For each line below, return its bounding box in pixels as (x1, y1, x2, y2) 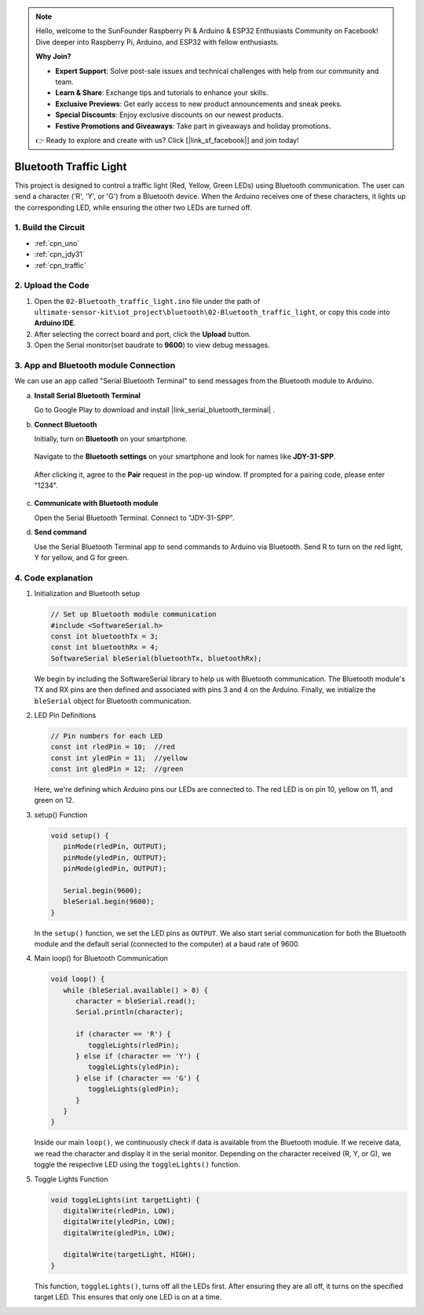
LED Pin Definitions (34, 710, 97, 720)
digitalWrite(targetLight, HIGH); (63, 1250, 196, 1259)
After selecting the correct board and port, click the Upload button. (34, 329, 251, 339)
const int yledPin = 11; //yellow (50, 753, 188, 762)
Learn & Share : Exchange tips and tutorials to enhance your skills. (55, 88, 269, 97)
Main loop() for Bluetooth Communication (34, 954, 169, 963)
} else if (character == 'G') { (75, 1073, 200, 1082)
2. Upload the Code (14, 280, 90, 291)
